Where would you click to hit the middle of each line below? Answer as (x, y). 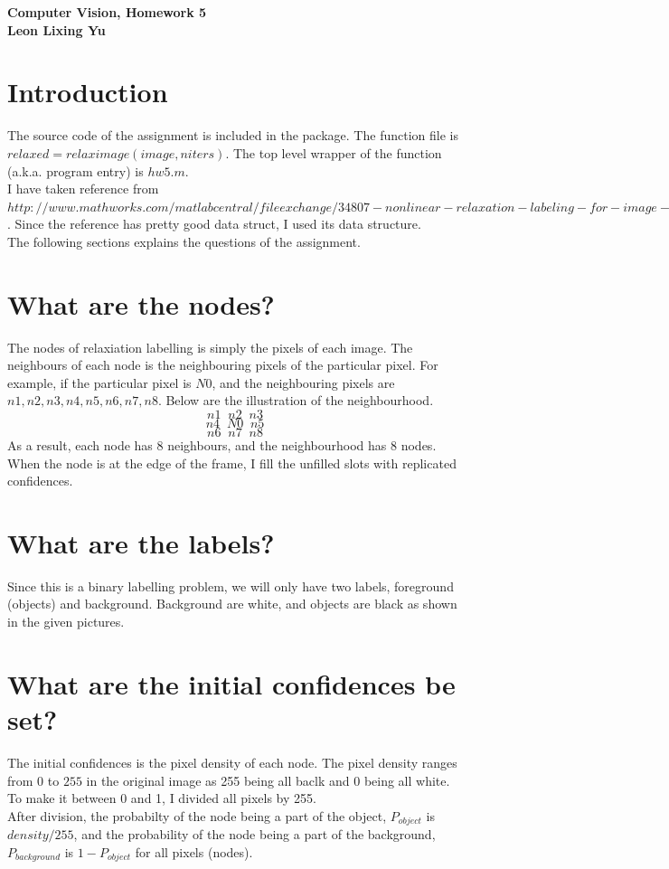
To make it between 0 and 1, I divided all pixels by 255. (162, 798)
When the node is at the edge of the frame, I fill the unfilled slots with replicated (232, 463)
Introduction (88, 92)
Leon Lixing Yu (57, 29)
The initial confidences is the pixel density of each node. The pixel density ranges (232, 762)
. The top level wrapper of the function (334, 152)
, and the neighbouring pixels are (303, 382)
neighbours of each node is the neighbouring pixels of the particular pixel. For (223, 365)
